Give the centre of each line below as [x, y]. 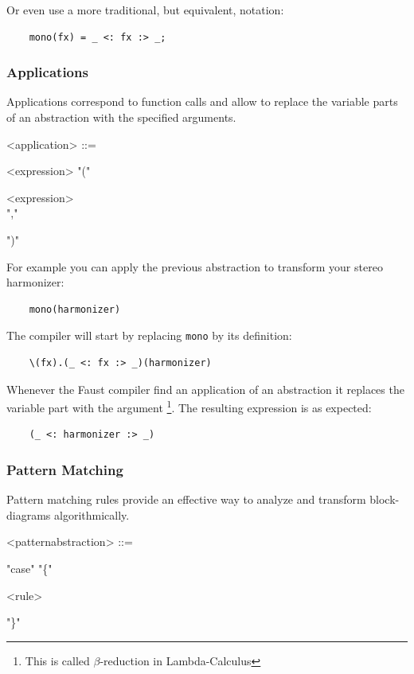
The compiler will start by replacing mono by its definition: [149, 335]
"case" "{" [29, 569]
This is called [57, 660]
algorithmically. [92, 514]
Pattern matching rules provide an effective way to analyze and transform [186, 499]
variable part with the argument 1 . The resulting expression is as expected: [189, 406]
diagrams [29, 514]
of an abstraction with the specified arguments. [121, 117]
